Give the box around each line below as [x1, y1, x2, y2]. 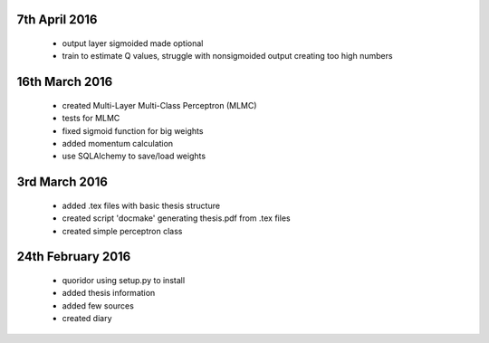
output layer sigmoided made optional [62, 38, 204, 49]
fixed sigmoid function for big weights [62, 125, 204, 136]
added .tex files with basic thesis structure [62, 200, 221, 211]
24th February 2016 [16, 249, 131, 264]
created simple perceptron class [62, 225, 183, 236]
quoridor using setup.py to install [62, 274, 186, 285]
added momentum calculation [62, 138, 174, 148]
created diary [62, 313, 112, 324]
